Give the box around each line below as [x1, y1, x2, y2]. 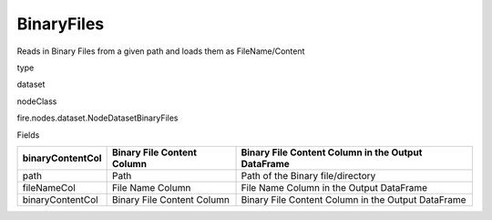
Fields [16, 129, 40, 141]
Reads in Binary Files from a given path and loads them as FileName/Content [16, 46, 305, 57]
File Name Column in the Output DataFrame [241, 181, 428, 194]
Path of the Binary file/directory [241, 169, 376, 182]
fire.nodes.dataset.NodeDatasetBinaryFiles [16, 112, 179, 123]
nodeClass [16, 96, 57, 107]
